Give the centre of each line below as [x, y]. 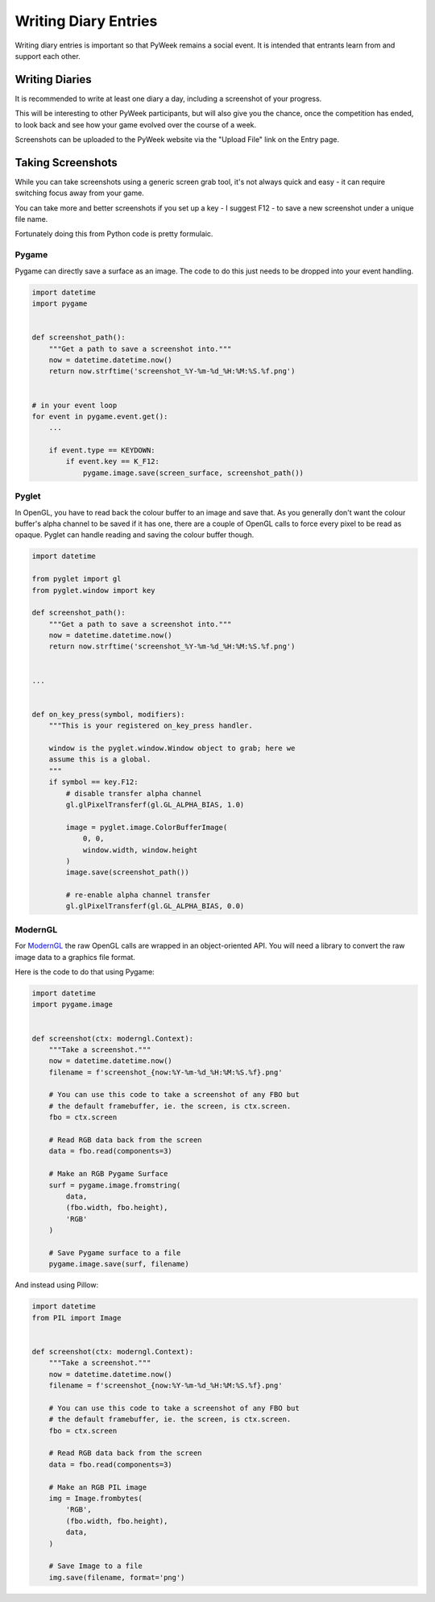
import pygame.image [72, 1005]
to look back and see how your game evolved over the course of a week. [136, 124]
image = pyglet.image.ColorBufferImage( [147, 827]
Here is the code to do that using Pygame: [85, 971]
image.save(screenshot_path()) [127, 872]
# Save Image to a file [95, 1566]
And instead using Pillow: [57, 1285]
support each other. [48, 56]
